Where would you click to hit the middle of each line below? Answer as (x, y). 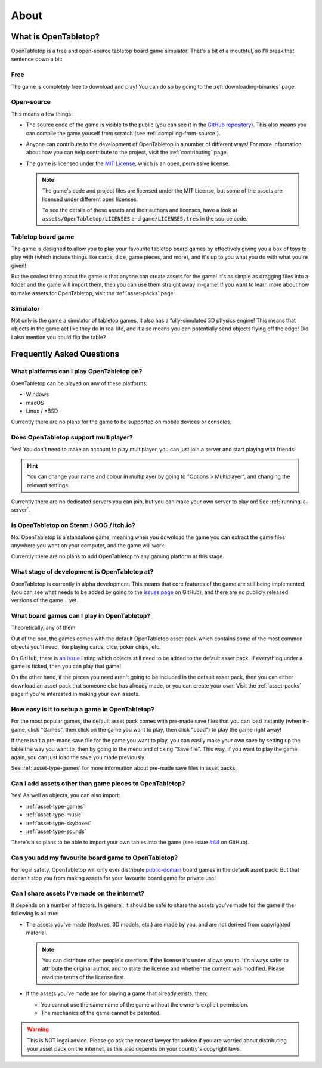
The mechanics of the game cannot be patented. (101, 1013)
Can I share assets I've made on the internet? (78, 893)
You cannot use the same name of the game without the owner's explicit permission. (145, 1004)
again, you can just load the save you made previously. (78, 757)
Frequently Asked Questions (65, 354)
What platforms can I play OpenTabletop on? (77, 372)
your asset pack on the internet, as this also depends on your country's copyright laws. (134, 1049)
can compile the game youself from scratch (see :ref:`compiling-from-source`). (123, 133)
